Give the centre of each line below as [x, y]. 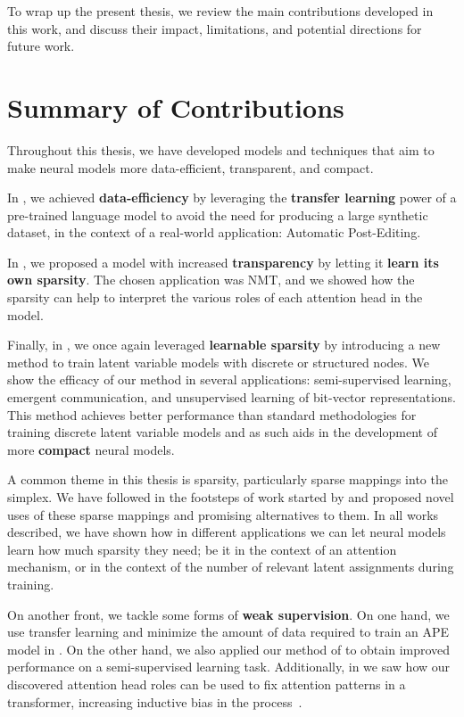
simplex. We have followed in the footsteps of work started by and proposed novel [231, 497]
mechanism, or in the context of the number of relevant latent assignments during [231, 567]
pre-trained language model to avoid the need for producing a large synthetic [218, 214]
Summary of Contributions [176, 107]
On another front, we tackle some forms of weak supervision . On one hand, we [228, 614]
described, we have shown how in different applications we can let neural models [227, 532]
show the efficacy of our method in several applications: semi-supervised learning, [229, 379]
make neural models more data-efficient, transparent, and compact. [191, 167]
